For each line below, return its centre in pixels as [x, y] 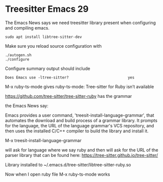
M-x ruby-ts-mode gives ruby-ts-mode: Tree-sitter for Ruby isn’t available [80, 87]
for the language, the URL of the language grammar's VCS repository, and [80, 125]
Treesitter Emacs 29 [47, 9]
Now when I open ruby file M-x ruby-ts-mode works [58, 174]
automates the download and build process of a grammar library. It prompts [81, 120]
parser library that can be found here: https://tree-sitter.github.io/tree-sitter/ [81, 155]
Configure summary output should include [48, 68]
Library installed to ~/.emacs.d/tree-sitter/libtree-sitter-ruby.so [68, 165]
